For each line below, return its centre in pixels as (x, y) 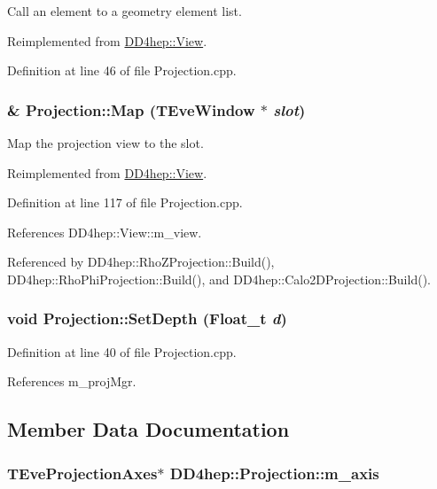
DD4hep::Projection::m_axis (274, 473)
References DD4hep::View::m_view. (105, 232)
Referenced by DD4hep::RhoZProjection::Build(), (141, 262)
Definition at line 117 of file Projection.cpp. (125, 202)
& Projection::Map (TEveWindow (131, 109)
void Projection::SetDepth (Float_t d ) (147, 318)
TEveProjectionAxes (82, 473)
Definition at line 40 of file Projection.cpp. (122, 351)
